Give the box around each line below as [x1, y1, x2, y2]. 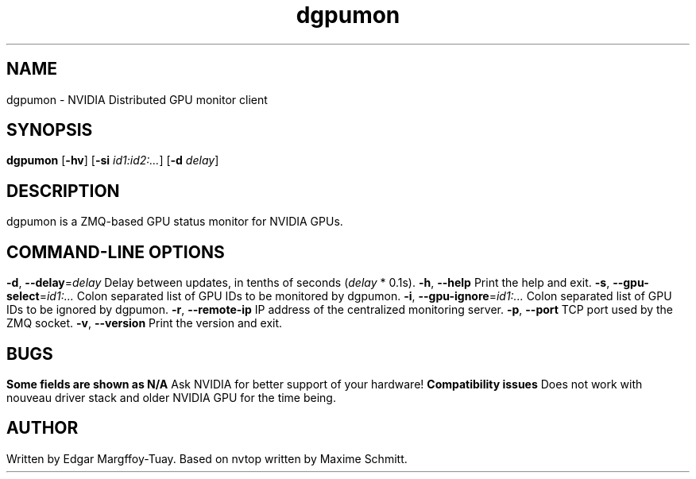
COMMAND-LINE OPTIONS [6, 241, 225, 262]
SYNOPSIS [6, 120, 93, 141]
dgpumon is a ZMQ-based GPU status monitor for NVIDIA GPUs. [6, 214, 343, 229]
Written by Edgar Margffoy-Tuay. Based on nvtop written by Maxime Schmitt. [6, 451, 408, 465]
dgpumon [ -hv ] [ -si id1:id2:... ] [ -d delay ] [6, 153, 219, 168]
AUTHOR [6, 418, 79, 438]
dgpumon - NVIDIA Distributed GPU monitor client [6, 92, 268, 106]
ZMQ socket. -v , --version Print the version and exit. [6, 316, 283, 330]
